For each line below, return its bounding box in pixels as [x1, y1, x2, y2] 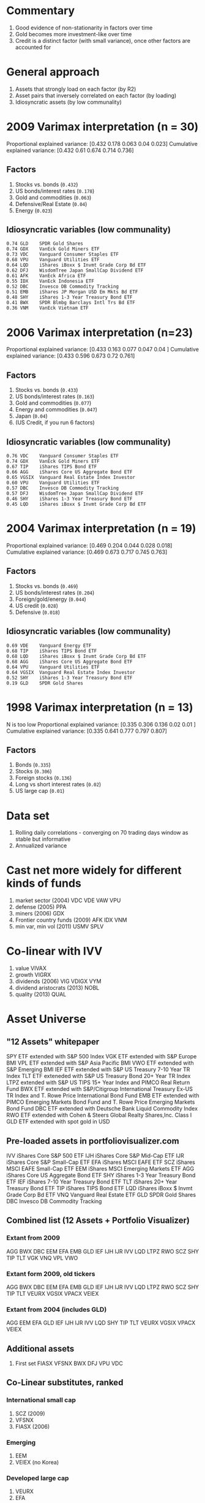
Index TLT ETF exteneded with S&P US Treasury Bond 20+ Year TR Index [6, 1073, 191, 1080]
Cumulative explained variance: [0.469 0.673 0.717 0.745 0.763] [6, 548, 168, 556]
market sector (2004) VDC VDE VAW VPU [15, 897, 121, 904]
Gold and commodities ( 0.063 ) [15, 194, 92, 201]
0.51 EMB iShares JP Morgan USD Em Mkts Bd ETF [6, 289, 138, 295]
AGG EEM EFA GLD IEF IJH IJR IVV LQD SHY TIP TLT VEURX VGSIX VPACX [6, 1319, 196, 1326]
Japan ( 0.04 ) [15, 412, 48, 420]
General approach [6, 65, 100, 79]
